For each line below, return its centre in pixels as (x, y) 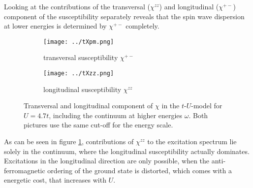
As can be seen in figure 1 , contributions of (69, 141)
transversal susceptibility (81, 57)
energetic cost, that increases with (55, 180)
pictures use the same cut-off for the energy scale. (98, 125)
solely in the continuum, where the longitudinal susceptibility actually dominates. (127, 151)
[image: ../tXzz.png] (79, 74)
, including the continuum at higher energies (116, 115)
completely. (142, 26)
